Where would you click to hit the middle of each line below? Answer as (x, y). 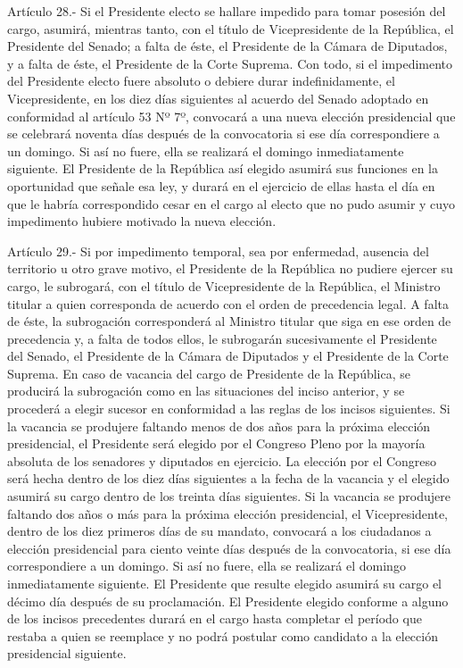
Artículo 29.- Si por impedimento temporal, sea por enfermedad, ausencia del (218, 250)
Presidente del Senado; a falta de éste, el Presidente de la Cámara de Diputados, (227, 46)
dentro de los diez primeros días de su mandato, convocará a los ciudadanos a (219, 531)
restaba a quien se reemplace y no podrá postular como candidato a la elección (223, 635)
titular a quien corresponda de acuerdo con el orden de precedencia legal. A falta (228, 303)
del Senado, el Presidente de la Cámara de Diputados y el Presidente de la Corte (228, 356)
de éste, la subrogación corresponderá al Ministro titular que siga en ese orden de (229, 321)
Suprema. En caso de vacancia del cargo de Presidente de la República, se (209, 373)
